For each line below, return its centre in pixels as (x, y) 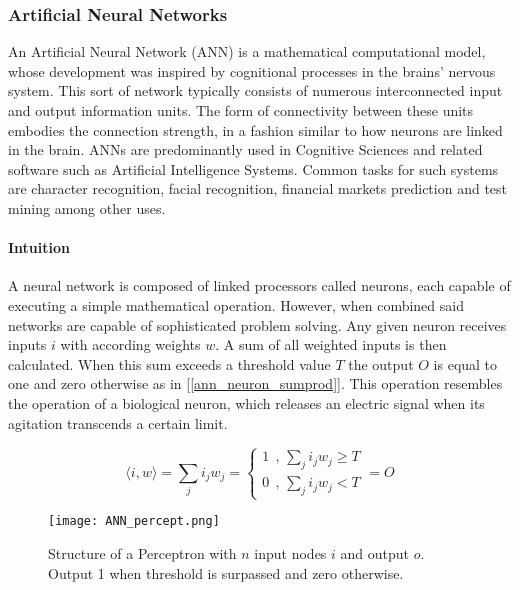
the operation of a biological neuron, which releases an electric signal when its (246, 402)
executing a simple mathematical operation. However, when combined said (236, 304)
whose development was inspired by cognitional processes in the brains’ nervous (252, 70)
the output (381, 363)
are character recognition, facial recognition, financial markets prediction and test (257, 188)
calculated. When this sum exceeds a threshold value (169, 363)
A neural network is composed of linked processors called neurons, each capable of (259, 285)
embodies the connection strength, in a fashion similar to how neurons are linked (255, 129)
